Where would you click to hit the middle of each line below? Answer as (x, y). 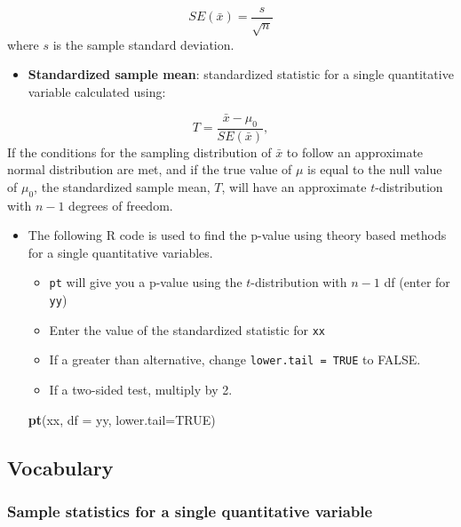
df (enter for (417, 282)
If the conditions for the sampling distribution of (139, 152)
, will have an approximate (294, 186)
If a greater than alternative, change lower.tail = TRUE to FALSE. (235, 359)
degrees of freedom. (121, 205)
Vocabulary (60, 467)
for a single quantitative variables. (120, 252)
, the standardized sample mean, (122, 186)
